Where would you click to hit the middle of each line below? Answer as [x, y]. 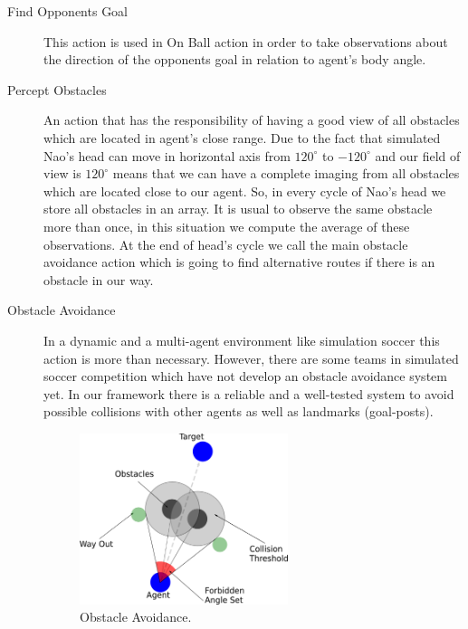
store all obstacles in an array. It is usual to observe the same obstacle [238, 209]
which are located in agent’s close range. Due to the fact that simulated [242, 137]
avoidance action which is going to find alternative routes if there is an [239, 262]
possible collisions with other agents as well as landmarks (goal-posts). [239, 411]
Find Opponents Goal [68, 11]
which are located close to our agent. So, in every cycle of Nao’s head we [245, 191]
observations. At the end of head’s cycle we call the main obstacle [226, 244]
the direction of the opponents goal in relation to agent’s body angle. [235, 59]
